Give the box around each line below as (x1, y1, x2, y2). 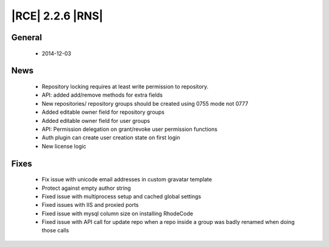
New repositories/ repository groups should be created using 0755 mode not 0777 (41, 100, 249, 107)
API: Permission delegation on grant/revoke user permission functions (41, 125, 218, 133)
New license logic (41, 142, 87, 150)
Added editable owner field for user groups (41, 117, 150, 124)
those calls (41, 227, 69, 234)
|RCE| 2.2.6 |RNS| (11, 9, 104, 23)
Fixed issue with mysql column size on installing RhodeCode (41, 210, 193, 217)
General (11, 32, 43, 43)
